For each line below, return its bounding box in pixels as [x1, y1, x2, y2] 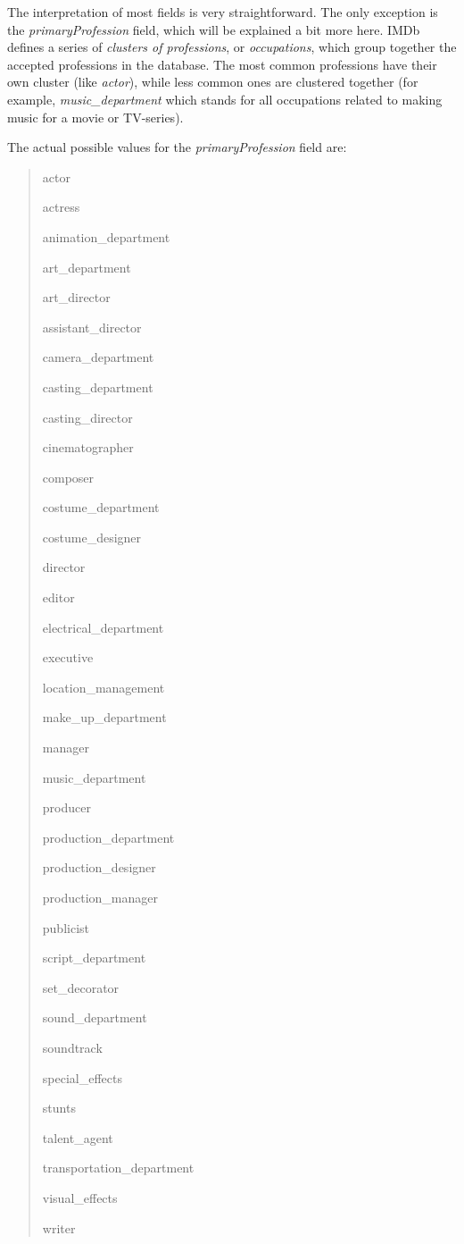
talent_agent [42, 1128, 113, 1147]
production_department [42, 828, 175, 846]
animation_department [42, 227, 170, 246]
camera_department [42, 348, 154, 366]
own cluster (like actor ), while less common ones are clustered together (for [7, 72, 418, 91]
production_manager [42, 888, 159, 906]
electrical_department [42, 618, 164, 636]
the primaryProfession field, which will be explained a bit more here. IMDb [7, 20, 420, 38]
